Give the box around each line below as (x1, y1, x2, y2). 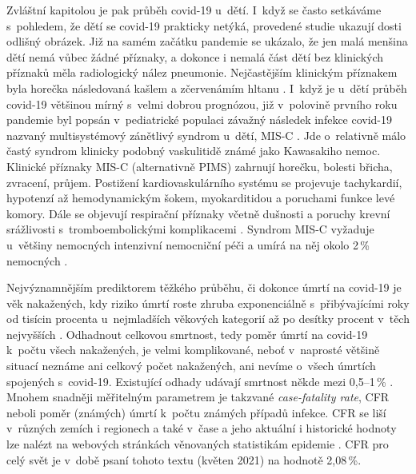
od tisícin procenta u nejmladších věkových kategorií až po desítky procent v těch (6, 310, 410, 327)
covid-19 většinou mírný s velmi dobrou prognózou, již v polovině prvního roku (6, 95, 398, 112)
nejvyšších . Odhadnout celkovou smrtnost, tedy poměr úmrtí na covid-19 (6, 325, 368, 342)
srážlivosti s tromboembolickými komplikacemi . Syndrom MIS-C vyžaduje (6, 221, 374, 237)
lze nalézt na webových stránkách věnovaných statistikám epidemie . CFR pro (6, 436, 389, 452)
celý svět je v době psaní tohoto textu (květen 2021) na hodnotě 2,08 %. (6, 451, 362, 468)
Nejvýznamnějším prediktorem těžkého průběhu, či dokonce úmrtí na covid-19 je (6, 279, 402, 296)
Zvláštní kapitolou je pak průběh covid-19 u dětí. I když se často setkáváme (6, 2, 382, 18)
